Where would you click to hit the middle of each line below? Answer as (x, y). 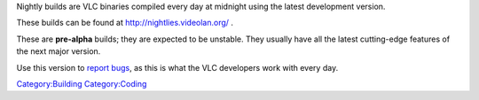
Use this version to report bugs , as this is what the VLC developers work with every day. (177, 67)
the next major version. (59, 51)
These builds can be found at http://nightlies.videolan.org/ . (125, 23)
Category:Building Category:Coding (82, 83)
